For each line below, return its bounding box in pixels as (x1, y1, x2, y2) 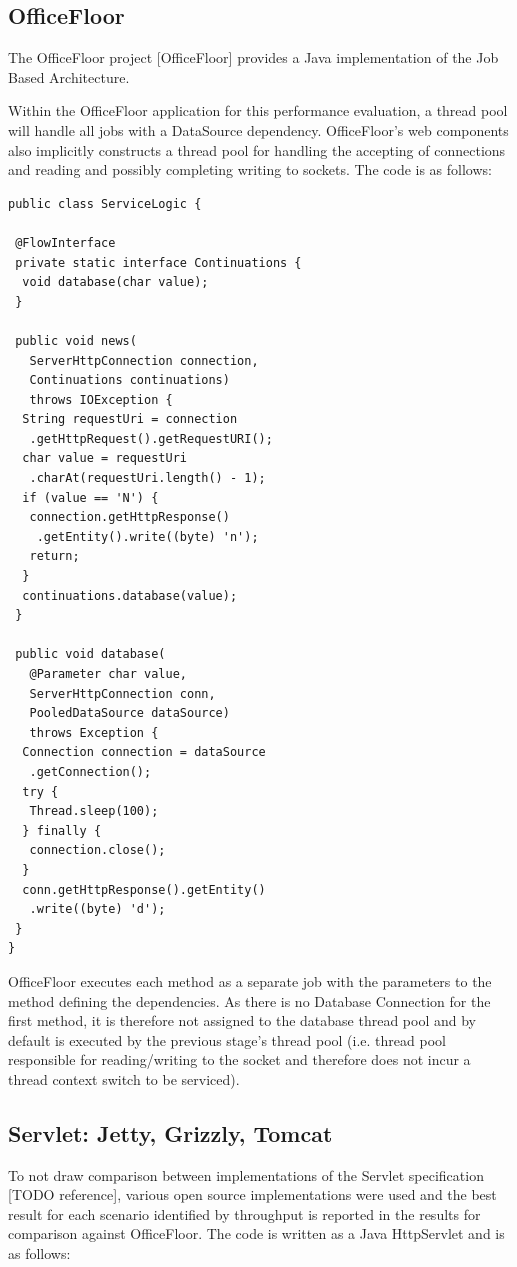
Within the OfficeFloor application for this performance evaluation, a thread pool (8, 100, 508, 121)
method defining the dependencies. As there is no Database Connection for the (8, 990, 491, 1011)
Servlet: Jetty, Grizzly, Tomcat (8, 1117, 333, 1148)
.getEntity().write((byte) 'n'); (36, 529, 259, 544)
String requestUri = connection (22, 412, 238, 427)
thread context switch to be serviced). (8, 1068, 240, 1089)
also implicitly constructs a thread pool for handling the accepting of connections (8, 139, 506, 160)
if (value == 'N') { (22, 490, 159, 505)
